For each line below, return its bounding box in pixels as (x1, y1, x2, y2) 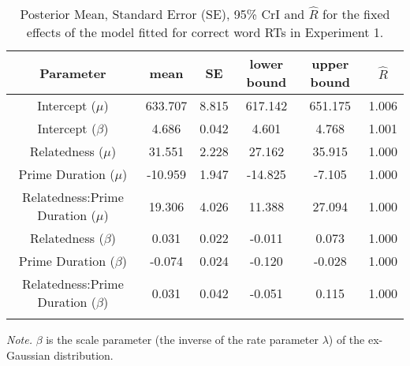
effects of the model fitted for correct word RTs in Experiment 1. (26, 23, 384, 41)
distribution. (54, 346, 114, 363)
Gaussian (6, 346, 50, 363)
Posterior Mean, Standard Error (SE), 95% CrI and (20, 5, 305, 23)
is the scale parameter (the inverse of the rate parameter (46, 331, 319, 347)
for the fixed (322, 5, 390, 23)
